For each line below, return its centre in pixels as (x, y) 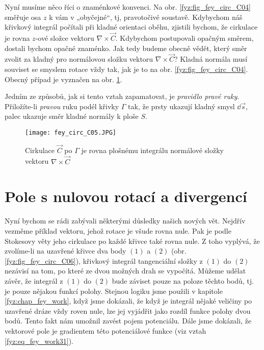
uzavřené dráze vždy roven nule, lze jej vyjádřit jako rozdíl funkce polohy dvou (128, 310)
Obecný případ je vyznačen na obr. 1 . (63, 79)
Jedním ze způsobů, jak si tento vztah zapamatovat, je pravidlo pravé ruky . (122, 96)
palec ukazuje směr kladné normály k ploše (72, 116)
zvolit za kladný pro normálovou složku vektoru (79, 59)
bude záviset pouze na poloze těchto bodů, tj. (183, 280)
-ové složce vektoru (65, 38)
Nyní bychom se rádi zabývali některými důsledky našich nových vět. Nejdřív (125, 221)
